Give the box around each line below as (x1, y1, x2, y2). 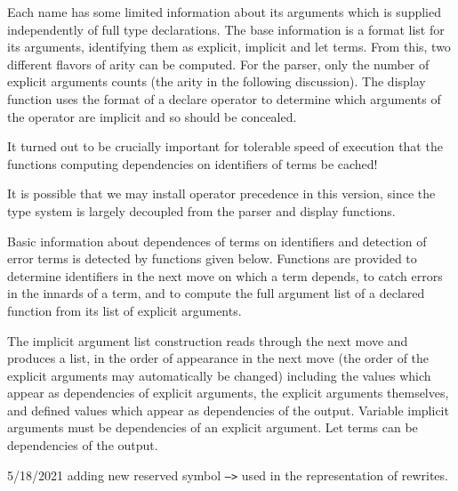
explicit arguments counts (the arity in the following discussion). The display (7, 72, 426, 91)
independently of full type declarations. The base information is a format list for (7, 20, 445, 38)
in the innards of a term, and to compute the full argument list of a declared (7, 284, 425, 302)
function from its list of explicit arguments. (7, 301, 242, 319)
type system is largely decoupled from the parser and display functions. (7, 201, 396, 220)
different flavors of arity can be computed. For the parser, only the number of (7, 54, 430, 73)
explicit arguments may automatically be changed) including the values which (7, 366, 431, 384)
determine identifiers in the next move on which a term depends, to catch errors (7, 266, 443, 285)
